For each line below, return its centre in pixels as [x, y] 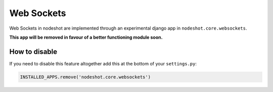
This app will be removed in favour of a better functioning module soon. [86, 37]
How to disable [33, 52]
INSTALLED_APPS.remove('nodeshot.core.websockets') [85, 77]
